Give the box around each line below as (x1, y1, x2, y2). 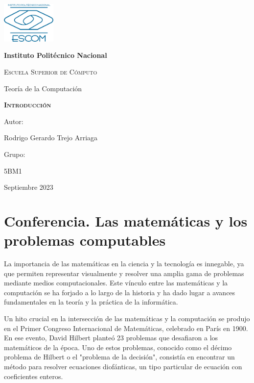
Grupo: (4, 149, 25, 159)
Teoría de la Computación (4, 83, 82, 93)
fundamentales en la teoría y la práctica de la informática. (4, 297, 178, 307)
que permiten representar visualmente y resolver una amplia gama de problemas (4, 268, 244, 278)
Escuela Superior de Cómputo (4, 67, 97, 77)
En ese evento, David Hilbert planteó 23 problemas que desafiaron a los (4, 332, 218, 343)
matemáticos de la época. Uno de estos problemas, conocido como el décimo (4, 342, 232, 352)
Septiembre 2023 (4, 182, 53, 192)
